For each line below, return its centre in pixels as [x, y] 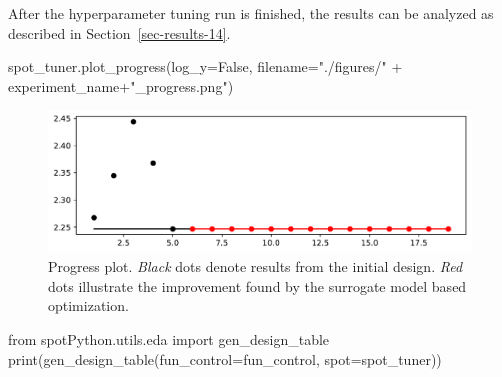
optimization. [88, 305]
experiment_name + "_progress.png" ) [121, 85]
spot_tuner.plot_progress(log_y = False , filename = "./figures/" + [205, 66]
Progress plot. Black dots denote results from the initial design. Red [255, 266]
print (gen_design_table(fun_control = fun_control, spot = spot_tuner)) [225, 358]
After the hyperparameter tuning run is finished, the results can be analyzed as [251, 13]
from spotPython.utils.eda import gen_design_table [169, 338]
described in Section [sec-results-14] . [119, 32]
